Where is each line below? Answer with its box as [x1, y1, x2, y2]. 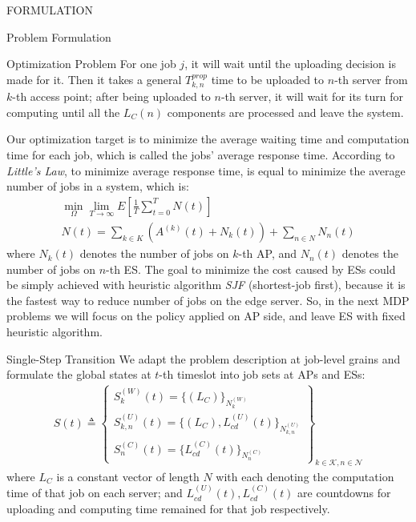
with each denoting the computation [216, 468, 394, 484]
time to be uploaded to [211, 70, 325, 87]
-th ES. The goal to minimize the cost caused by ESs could [106, 260, 396, 277]
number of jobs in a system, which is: [6, 178, 189, 195]
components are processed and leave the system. [167, 103, 404, 120]
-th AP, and [238, 245, 297, 262]
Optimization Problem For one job [6, 55, 176, 72]
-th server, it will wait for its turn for [220, 88, 403, 105]
